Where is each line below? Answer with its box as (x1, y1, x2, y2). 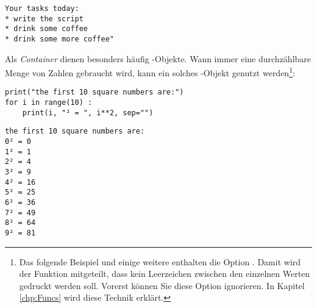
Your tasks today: (5, 4, 79, 13)
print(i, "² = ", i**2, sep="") (22, 108, 154, 117)
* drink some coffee (5, 24, 88, 34)
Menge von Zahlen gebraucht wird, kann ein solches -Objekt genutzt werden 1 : (5, 65, 295, 79)
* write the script (5, 14, 84, 23)
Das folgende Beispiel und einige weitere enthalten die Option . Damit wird (19, 255, 301, 268)
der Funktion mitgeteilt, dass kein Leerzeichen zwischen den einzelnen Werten (19, 267, 310, 280)
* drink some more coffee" (5, 34, 114, 43)
